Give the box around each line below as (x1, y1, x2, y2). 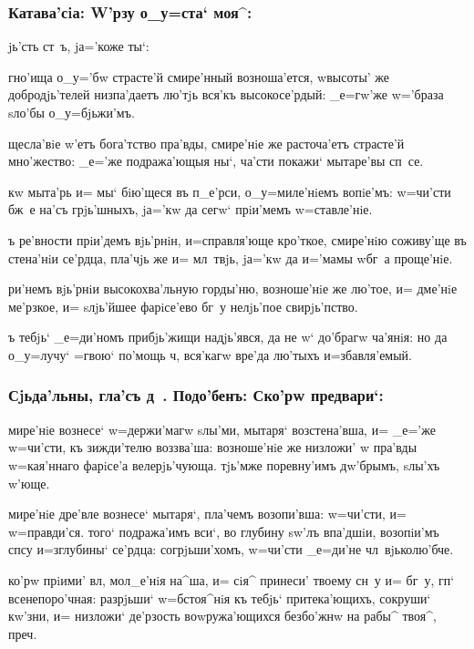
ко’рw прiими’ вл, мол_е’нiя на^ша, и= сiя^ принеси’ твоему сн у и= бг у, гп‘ (8, 570, 455, 589)
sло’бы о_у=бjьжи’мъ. (8, 103, 135, 121)
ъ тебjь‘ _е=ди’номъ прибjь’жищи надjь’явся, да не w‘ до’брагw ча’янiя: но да (8, 327, 448, 346)
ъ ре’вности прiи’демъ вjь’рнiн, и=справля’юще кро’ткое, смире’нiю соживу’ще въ (8, 230, 467, 249)
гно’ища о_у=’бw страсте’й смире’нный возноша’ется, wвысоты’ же (8, 67, 390, 86)
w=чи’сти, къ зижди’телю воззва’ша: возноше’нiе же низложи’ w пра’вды (8, 438, 417, 457)
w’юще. (8, 473, 50, 492)
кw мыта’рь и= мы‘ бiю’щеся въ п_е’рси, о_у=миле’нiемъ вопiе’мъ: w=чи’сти (8, 181, 451, 201)
